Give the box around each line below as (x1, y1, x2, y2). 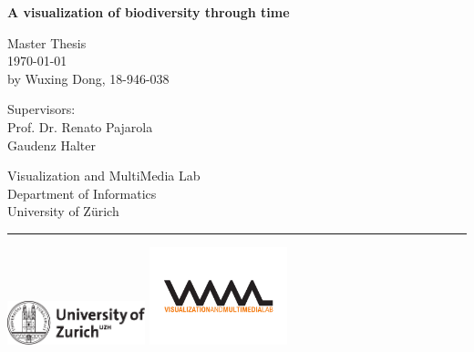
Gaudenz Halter (7, 135, 96, 154)
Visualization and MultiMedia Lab (7, 166, 201, 185)
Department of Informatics (7, 183, 157, 202)
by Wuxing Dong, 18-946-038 (7, 68, 170, 88)
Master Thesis (7, 33, 87, 52)
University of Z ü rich (7, 202, 119, 221)
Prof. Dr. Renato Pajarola (7, 117, 153, 136)
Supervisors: (7, 99, 76, 119)
